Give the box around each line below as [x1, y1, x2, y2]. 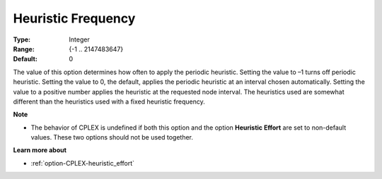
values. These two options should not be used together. [30, 133, 194, 142]
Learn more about [13, 146, 67, 154]
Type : [13, 35, 31, 44]
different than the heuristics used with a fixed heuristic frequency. [13, 97, 205, 106]
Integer [69, 35, 90, 44]
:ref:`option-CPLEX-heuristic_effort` [30, 159, 134, 167]
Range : [13, 44, 35, 53]
